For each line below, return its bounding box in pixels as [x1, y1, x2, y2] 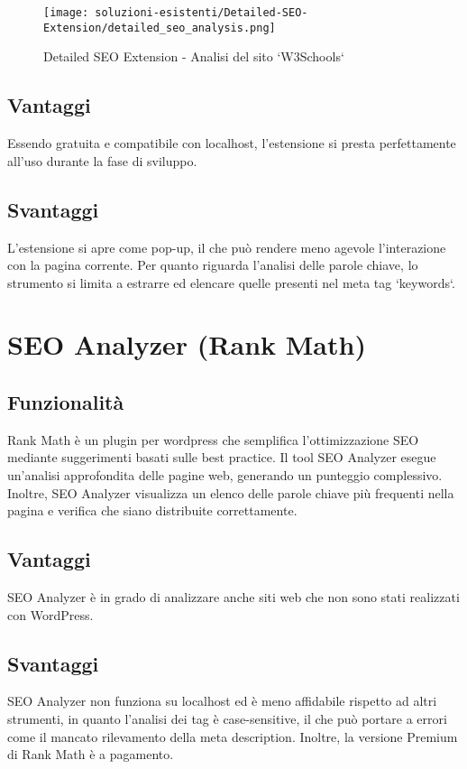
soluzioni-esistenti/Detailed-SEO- [95, 6, 308, 19]
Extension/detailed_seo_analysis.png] [43, 21, 276, 34]
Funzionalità [7, 388, 124, 416]
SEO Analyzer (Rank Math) [7, 326, 366, 363]
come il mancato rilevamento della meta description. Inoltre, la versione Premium [7, 727, 458, 746]
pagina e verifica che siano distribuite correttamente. [7, 501, 298, 520]
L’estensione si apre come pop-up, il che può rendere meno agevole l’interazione [7, 237, 446, 256]
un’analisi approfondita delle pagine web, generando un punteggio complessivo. [7, 466, 443, 485]
